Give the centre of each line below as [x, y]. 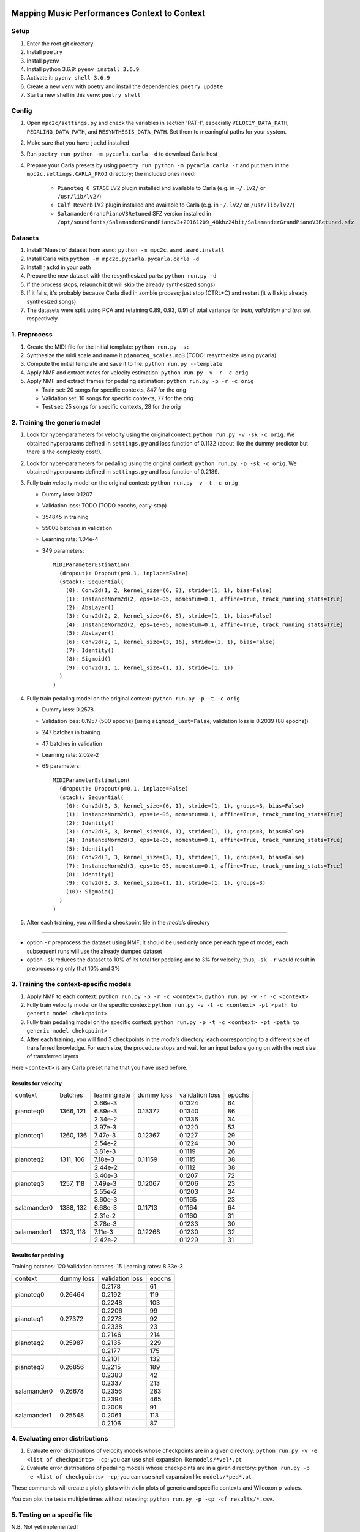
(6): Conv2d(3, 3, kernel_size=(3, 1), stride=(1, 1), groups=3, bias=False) [185, 857]
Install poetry [45, 52]
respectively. [43, 319]
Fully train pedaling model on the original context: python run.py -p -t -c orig [133, 698]
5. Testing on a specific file [52, 1515]
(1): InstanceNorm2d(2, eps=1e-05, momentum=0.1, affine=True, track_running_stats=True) [204, 599]
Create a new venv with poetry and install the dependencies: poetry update [125, 86]
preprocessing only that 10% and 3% [73, 968]
